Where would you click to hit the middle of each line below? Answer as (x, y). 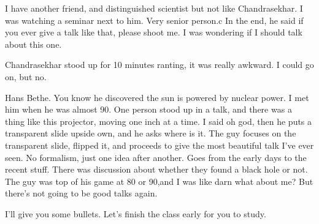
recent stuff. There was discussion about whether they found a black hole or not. (156, 169)
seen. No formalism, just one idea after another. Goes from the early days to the (156, 157)
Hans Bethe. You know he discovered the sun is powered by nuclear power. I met (157, 97)
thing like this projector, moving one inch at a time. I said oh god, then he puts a (159, 121)
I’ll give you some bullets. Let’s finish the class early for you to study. (136, 213)
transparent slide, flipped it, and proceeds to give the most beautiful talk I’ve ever (159, 145)
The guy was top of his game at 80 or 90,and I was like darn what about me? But (159, 181)
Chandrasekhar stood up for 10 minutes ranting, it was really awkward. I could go (159, 65)
